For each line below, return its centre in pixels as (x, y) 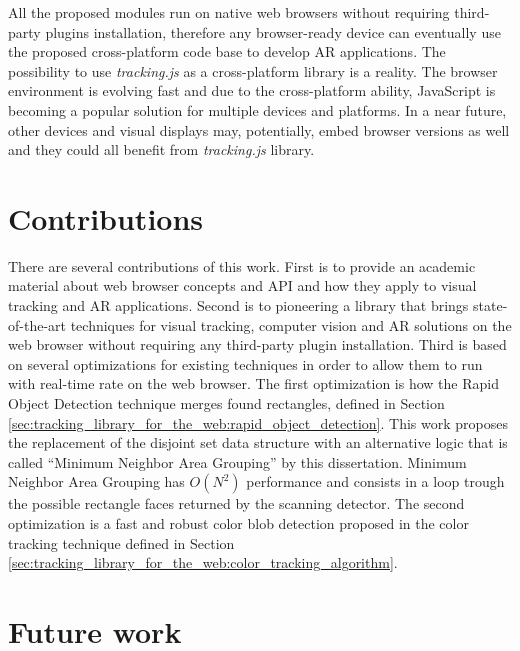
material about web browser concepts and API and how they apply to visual (242, 285)
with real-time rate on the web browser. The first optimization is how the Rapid (253, 383)
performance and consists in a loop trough (375, 481)
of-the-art (37, 324)
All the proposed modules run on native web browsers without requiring (229, 12)
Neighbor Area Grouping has (96, 481)
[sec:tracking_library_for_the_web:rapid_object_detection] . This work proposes (258, 422)
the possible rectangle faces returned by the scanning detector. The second (236, 503)
